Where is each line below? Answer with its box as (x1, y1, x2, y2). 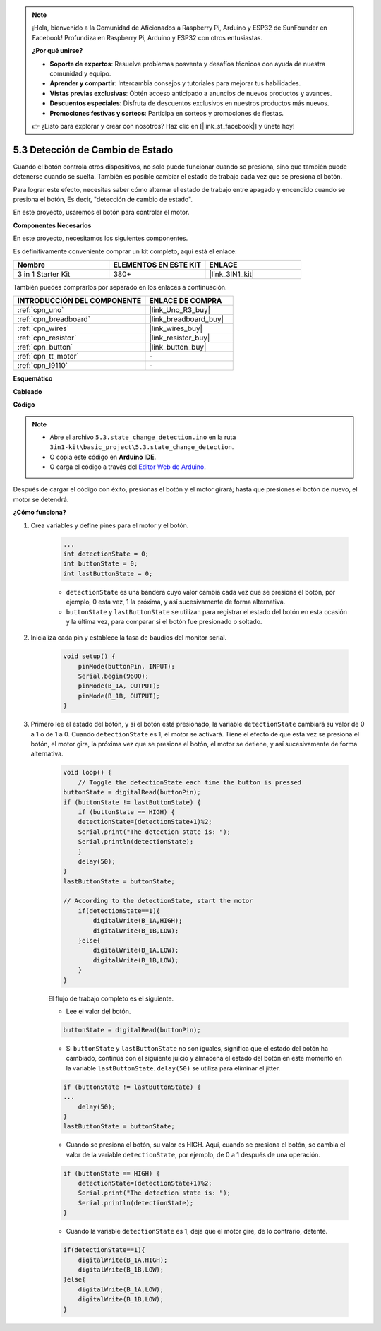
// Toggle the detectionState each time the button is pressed (78, 778, 302, 787)
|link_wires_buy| (149, 323, 203, 333)
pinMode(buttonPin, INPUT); (78, 662, 176, 670)
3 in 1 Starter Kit (17, 269, 71, 279)
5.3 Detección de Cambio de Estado (13, 143, 174, 155)
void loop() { (63, 768, 112, 777)
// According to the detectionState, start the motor (63, 897, 253, 905)
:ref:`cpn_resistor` (17, 333, 77, 342)
